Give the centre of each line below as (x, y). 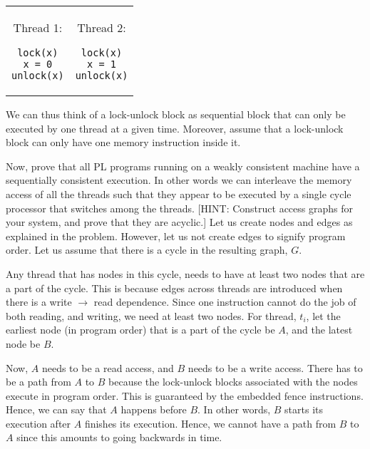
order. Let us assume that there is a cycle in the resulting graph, (147, 250)
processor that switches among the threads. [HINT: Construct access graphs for (179, 208)
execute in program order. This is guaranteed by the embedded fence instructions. (185, 395)
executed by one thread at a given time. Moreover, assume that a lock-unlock (175, 128)
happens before (154, 409)
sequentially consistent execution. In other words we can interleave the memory (179, 180)
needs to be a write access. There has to (275, 367)
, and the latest (319, 330)
